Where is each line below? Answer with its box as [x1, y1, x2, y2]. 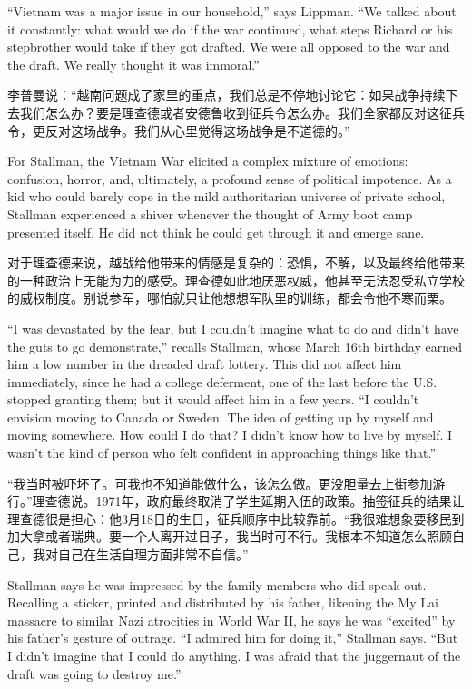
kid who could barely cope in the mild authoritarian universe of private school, [7, 187, 446, 206]
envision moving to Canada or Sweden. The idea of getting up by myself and [7, 407, 434, 426]
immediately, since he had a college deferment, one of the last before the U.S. [7, 372, 438, 391]
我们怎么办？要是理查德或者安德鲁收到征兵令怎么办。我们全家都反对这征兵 [19, 102, 465, 121]
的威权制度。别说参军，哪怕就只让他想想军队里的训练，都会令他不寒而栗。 [7, 288, 452, 307]
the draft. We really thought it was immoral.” [7, 54, 260, 73]
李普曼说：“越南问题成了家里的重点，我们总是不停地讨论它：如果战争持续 [7, 85, 446, 104]
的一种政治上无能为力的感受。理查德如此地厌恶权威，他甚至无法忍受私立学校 [7, 270, 465, 289]
